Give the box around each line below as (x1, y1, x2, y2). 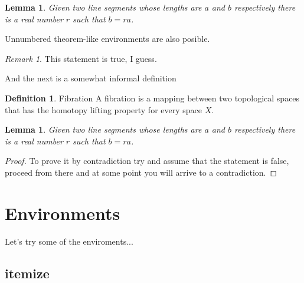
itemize (5, 264, 50, 282)
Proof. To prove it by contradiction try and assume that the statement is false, (5, 154, 289, 167)
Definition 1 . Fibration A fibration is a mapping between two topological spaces (5, 91, 300, 104)
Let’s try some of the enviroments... (5, 235, 133, 247)
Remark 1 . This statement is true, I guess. (5, 52, 157, 64)
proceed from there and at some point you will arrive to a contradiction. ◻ (5, 166, 277, 178)
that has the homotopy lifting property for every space (5, 103, 202, 116)
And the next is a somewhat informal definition (5, 72, 176, 84)
